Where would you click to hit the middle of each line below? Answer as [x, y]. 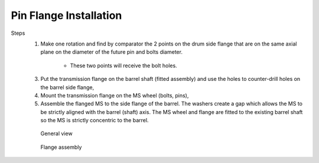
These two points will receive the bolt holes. [123, 66]
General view [57, 133]
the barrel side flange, [67, 87]
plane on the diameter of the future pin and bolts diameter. [112, 52]
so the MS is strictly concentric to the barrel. [95, 120]
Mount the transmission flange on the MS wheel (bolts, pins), [115, 95]
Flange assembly [61, 147]
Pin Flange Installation [66, 15]
